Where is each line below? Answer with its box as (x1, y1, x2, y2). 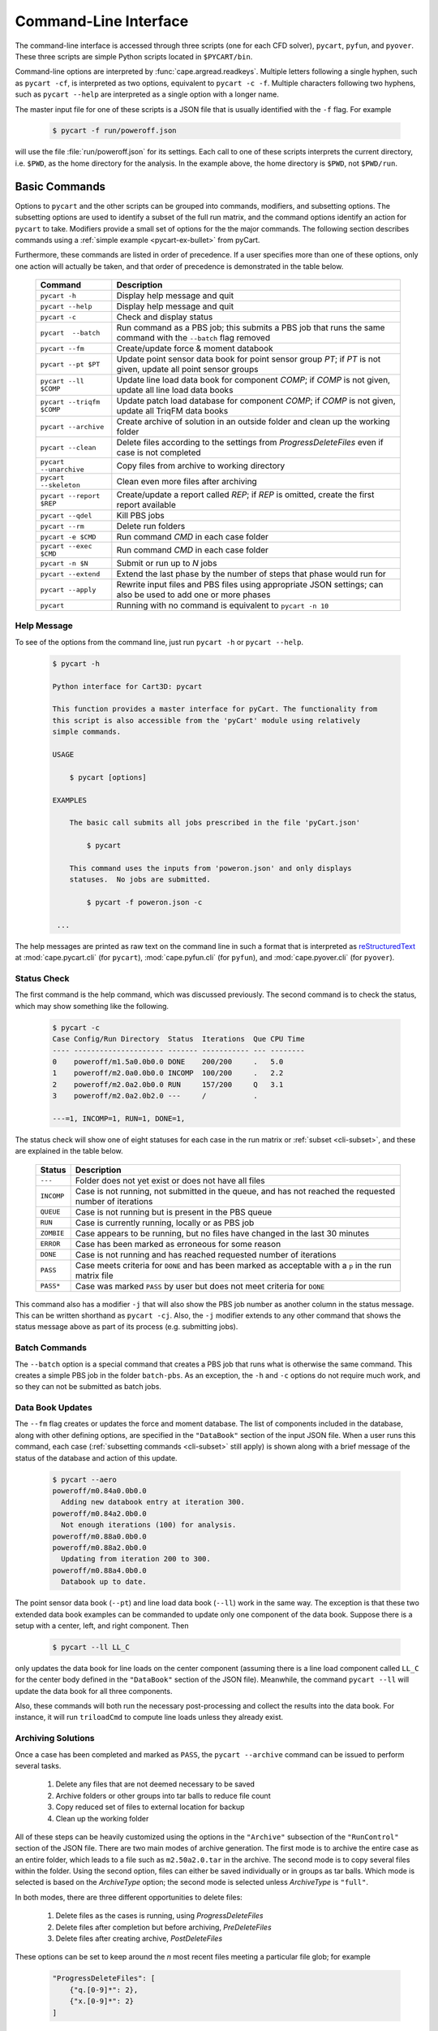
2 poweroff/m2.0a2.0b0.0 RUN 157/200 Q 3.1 (52, 1080, 284, 1089)
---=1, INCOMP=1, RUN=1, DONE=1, (52, 1114, 186, 1123)
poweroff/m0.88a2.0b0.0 (52, 1543, 148, 1552)
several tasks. (15, 1760, 62, 1770)
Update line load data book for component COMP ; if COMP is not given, (116, 375, 391, 386)
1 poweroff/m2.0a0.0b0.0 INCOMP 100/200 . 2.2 (52, 1068, 284, 1078)
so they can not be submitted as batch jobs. (15, 1382, 162, 1392)
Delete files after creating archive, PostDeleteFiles (55, 1934, 223, 1943)
